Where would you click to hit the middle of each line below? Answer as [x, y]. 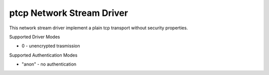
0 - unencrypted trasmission [51, 46]
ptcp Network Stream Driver [68, 13]
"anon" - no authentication [49, 64]
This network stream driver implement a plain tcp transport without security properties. [99, 28]
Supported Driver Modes [35, 37]
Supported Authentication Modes [43, 55]
